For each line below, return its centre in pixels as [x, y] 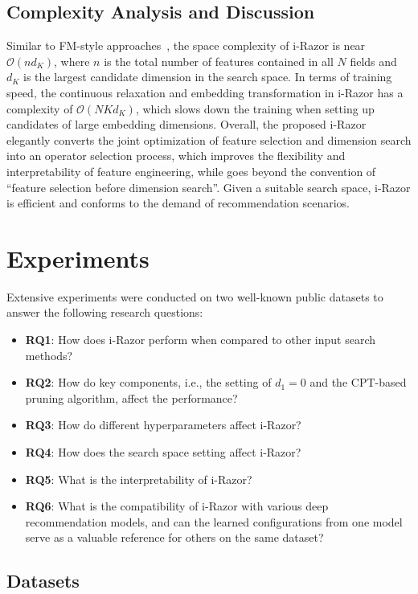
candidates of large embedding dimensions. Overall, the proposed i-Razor [186, 124]
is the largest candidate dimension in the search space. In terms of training [208, 77]
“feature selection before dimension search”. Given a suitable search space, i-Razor [209, 187]
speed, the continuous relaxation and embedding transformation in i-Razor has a [205, 92]
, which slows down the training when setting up [255, 108]
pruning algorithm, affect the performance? [131, 397]
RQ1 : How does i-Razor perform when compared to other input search [201, 340]
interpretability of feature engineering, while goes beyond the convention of [191, 171]
